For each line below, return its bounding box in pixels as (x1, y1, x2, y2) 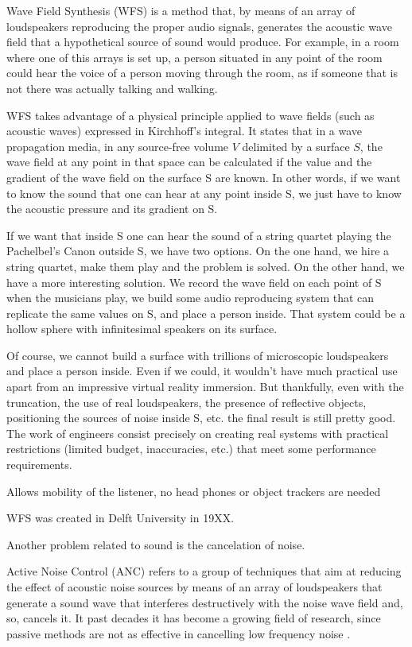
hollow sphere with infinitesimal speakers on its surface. (6, 320, 278, 337)
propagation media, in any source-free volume (6, 138, 229, 154)
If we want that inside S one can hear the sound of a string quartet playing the (6, 227, 391, 243)
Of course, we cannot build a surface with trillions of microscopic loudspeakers (6, 347, 389, 363)
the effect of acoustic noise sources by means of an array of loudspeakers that (6, 579, 383, 595)
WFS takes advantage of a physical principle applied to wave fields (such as (6, 107, 375, 123)
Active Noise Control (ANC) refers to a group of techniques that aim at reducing (6, 563, 402, 579)
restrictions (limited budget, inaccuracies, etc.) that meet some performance (6, 440, 376, 457)
